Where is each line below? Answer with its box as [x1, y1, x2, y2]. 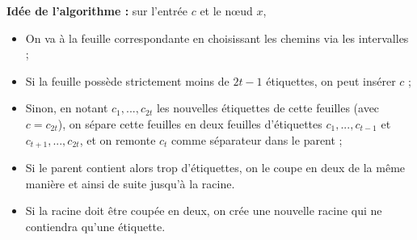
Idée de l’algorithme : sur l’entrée [6, 2, 187, 19]
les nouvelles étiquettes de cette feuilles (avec [156, 99, 380, 116]
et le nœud [200, 2, 253, 19]
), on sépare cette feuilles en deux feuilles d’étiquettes [57, 115, 322, 132]
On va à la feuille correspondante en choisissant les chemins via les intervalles [25, 29, 409, 46]
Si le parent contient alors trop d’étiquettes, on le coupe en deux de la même [25, 159, 406, 176]
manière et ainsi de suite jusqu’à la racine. [25, 175, 235, 192]
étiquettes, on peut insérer [266, 72, 396, 89]
